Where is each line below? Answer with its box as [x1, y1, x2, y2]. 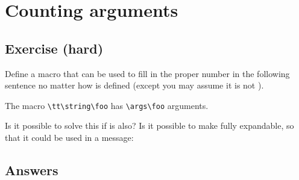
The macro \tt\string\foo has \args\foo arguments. [5, 99, 209, 111]
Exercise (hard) [5, 39, 104, 57]
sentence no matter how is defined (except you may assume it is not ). [5, 79, 264, 92]
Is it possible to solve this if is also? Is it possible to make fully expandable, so [5, 119, 294, 132]
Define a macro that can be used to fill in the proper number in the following [5, 67, 290, 79]
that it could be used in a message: [5, 131, 134, 144]
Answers [5, 161, 58, 179]
